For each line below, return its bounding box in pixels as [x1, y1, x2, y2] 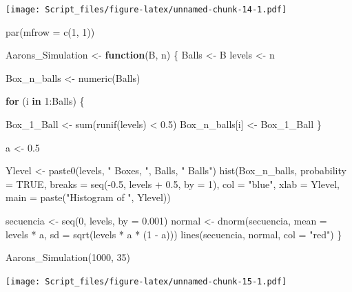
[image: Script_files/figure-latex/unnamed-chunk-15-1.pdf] [6, 276, 287, 286]
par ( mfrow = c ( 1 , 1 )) [6, 24, 95, 39]
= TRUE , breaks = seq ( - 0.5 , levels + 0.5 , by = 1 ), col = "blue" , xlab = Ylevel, [6, 176, 340, 191]
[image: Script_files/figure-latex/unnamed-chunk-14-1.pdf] [6, 5, 287, 14]
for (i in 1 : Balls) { [6, 94, 85, 108]
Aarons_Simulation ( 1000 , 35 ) [6, 250, 131, 264]
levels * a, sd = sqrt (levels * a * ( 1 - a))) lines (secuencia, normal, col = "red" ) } [6, 227, 342, 241]
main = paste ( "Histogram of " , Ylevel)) [6, 190, 171, 205]
